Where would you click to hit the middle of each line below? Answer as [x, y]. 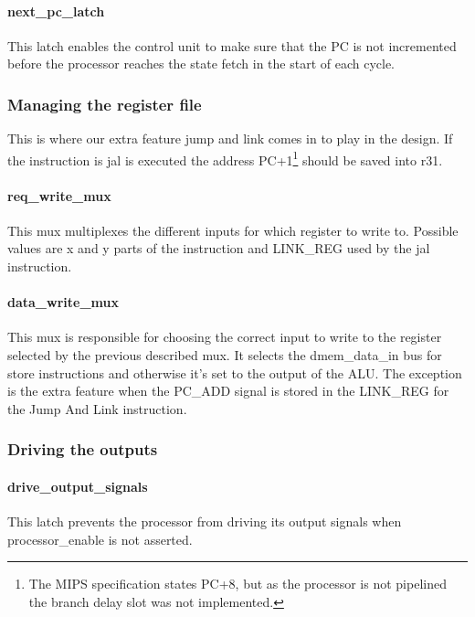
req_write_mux [59, 195]
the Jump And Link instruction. [97, 408]
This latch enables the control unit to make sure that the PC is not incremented [232, 45]
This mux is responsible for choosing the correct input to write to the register [225, 337]
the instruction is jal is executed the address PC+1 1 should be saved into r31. [225, 158]
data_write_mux [63, 302]
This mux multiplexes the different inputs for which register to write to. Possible [233, 230]
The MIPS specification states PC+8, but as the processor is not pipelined [237, 584]
